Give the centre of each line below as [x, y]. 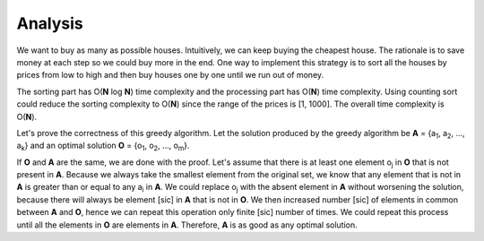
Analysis [50, 23]
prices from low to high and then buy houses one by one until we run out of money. [170, 75]
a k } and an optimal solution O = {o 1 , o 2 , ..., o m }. [103, 146]
